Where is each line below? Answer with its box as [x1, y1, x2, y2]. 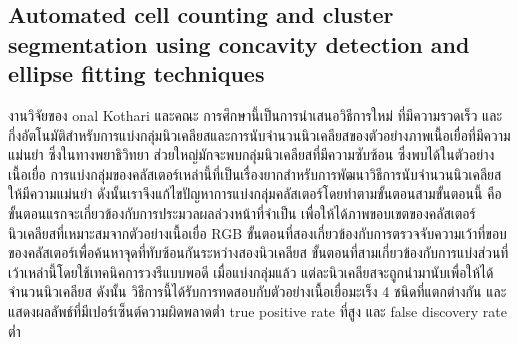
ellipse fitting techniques [8, 58, 265, 89]
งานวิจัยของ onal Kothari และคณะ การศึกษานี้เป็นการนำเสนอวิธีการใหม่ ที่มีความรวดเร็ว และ [8, 104, 503, 125]
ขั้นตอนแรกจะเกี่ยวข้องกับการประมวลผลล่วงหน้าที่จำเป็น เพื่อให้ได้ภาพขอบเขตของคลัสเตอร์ [8, 202, 476, 223]
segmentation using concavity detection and [8, 28, 470, 59]
